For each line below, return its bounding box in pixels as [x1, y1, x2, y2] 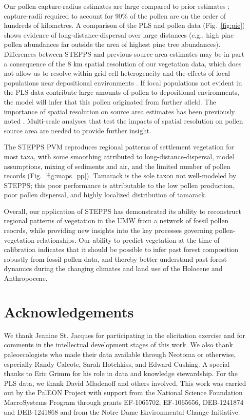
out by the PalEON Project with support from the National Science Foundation [4, 387, 243, 398]
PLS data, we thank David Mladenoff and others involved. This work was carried [4, 378, 246, 388]
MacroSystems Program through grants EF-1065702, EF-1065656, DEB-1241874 [4, 397, 244, 407]
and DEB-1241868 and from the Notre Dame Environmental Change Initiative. [4, 406, 240, 417]
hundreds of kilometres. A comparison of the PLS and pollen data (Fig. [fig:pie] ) [4, 20, 245, 30]
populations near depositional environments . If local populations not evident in [4, 77, 242, 87]
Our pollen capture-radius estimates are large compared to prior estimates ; [4, 1, 230, 11]
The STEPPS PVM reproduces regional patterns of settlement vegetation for [4, 142, 234, 152]
